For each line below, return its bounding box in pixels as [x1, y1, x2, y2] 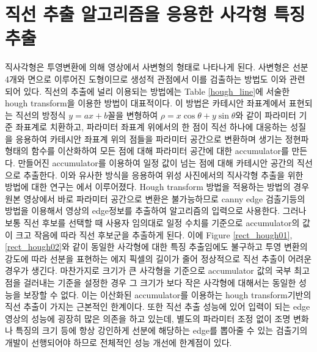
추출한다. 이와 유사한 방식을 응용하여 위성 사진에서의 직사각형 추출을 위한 [23, 168, 304, 181]
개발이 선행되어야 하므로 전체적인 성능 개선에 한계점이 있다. [5, 335, 232, 348]
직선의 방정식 [15, 108, 66, 121]
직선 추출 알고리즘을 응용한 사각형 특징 [5, 1, 305, 26]
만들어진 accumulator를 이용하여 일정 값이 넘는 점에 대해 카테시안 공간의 [18, 156, 294, 169]
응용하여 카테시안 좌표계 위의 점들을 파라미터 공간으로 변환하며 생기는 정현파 [15, 132, 309, 145]
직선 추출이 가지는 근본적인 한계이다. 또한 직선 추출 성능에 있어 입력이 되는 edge [5, 300, 310, 313]
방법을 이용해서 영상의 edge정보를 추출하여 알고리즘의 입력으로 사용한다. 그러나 [5, 204, 307, 217]
